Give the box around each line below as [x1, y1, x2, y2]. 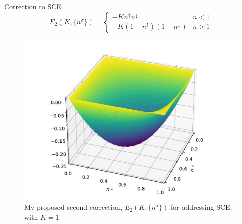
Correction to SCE [4, 1, 62, 11]
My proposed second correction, [24, 202, 123, 212]
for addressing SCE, [171, 202, 232, 212]
